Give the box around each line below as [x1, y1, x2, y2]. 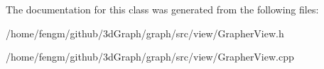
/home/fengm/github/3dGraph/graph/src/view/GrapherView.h [6, 25, 284, 40]
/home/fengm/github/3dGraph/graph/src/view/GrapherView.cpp [6, 49, 294, 64]
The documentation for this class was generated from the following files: [6, 2, 319, 16]
